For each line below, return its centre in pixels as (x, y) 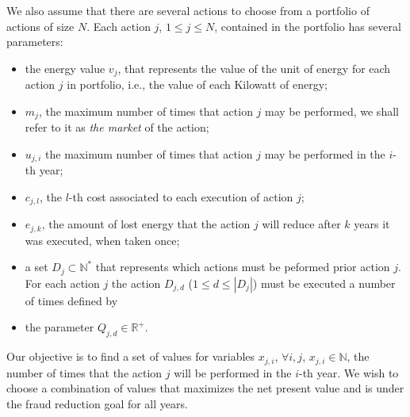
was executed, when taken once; (102, 240)
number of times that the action (84, 372)
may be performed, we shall (332, 111)
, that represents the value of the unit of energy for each (254, 68)
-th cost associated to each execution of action (181, 196)
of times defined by (71, 300)
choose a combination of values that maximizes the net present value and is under (205, 388)
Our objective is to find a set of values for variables (131, 356)
